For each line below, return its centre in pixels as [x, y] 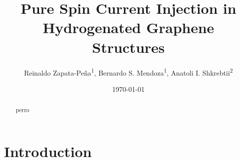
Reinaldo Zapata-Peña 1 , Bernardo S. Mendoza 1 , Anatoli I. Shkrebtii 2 [128, 72]
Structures [128, 47]
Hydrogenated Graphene [128, 27]
